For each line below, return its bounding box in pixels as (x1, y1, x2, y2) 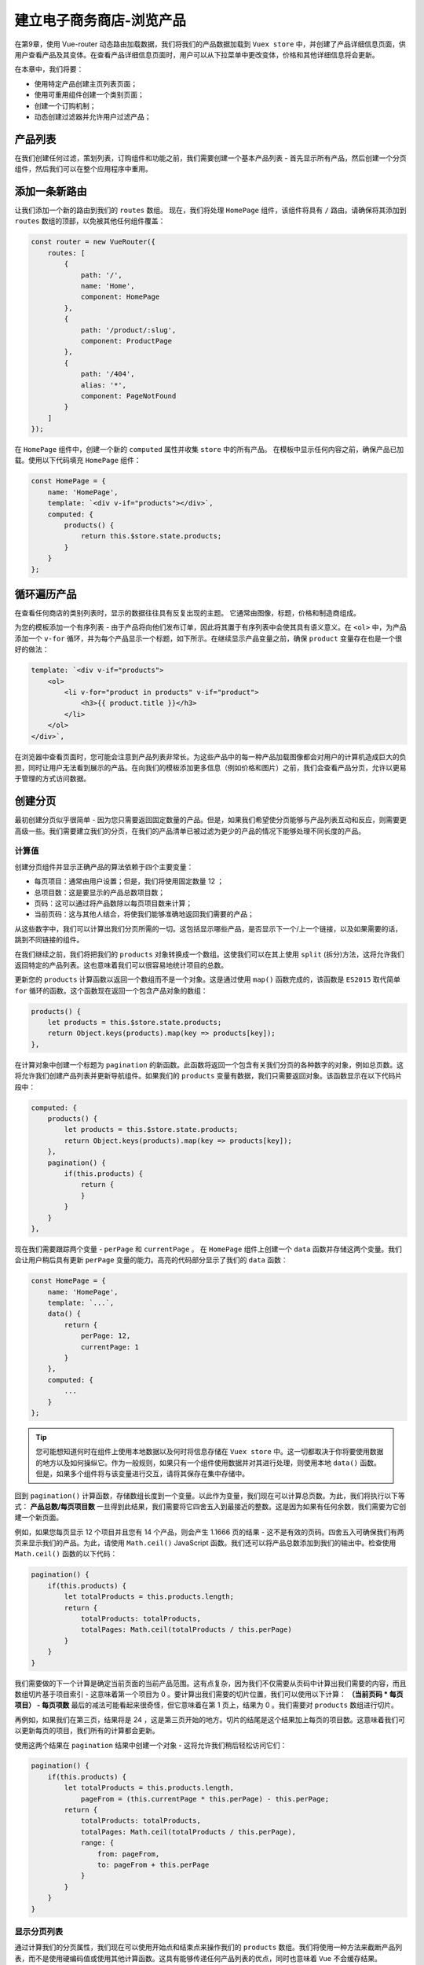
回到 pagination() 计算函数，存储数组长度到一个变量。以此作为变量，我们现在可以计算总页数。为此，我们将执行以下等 (14, 1490, 406, 1500)
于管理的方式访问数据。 (14, 774, 90, 784)
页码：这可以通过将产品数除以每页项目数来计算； (34, 898, 192, 908)
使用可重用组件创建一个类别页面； (34, 90, 144, 100)
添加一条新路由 (14, 185, 87, 198)
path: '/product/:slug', (80, 325, 177, 334)
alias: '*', (80, 380, 127, 389)
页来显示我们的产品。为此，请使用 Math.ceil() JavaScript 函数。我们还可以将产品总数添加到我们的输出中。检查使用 (14, 1538, 397, 1548)
